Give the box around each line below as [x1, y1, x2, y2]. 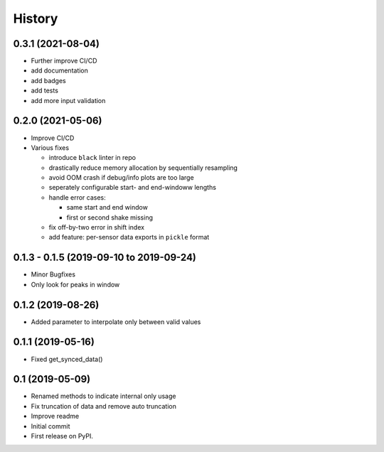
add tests [31, 86, 58, 95]
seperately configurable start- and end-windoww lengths [48, 183, 217, 192]
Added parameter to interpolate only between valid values [31, 317, 201, 326]
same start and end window [66, 203, 149, 212]
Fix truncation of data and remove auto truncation [31, 402, 177, 410]
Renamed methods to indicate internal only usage [31, 392, 176, 401]
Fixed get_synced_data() [31, 355, 103, 363]
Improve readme [31, 412, 80, 421]
